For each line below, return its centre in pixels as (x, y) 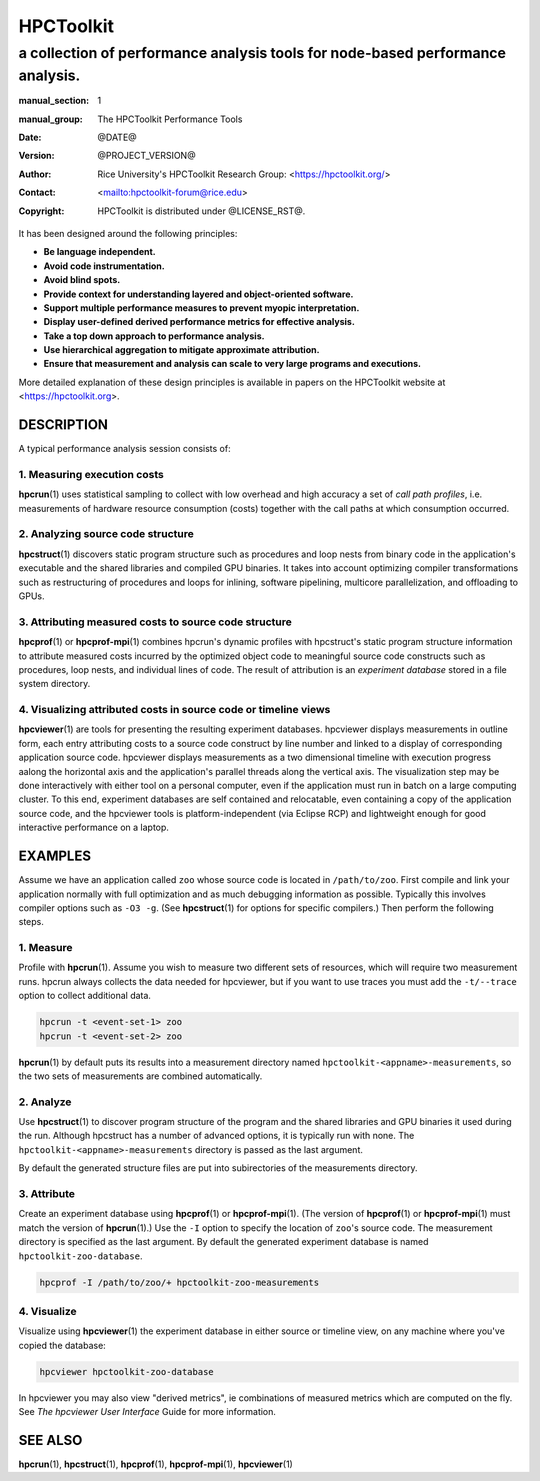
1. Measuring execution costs (91, 474)
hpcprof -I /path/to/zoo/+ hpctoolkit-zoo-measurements (179, 1282)
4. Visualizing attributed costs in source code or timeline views (174, 710)
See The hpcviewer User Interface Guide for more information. (147, 1412)
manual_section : (54, 101)
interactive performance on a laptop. (94, 827)
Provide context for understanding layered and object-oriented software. (198, 294)
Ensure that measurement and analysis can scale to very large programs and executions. (232, 364)
